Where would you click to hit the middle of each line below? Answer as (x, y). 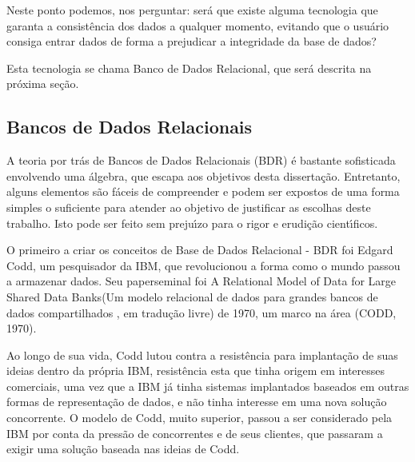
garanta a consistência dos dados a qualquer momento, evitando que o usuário (198, 25)
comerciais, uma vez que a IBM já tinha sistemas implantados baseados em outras (208, 386)
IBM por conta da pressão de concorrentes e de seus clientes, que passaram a (195, 433)
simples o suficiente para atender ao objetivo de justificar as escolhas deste (189, 207)
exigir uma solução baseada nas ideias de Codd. (123, 449)
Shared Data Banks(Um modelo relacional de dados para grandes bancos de (192, 296)
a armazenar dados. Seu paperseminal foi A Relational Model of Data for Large (202, 281)
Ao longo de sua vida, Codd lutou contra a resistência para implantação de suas (202, 354)
